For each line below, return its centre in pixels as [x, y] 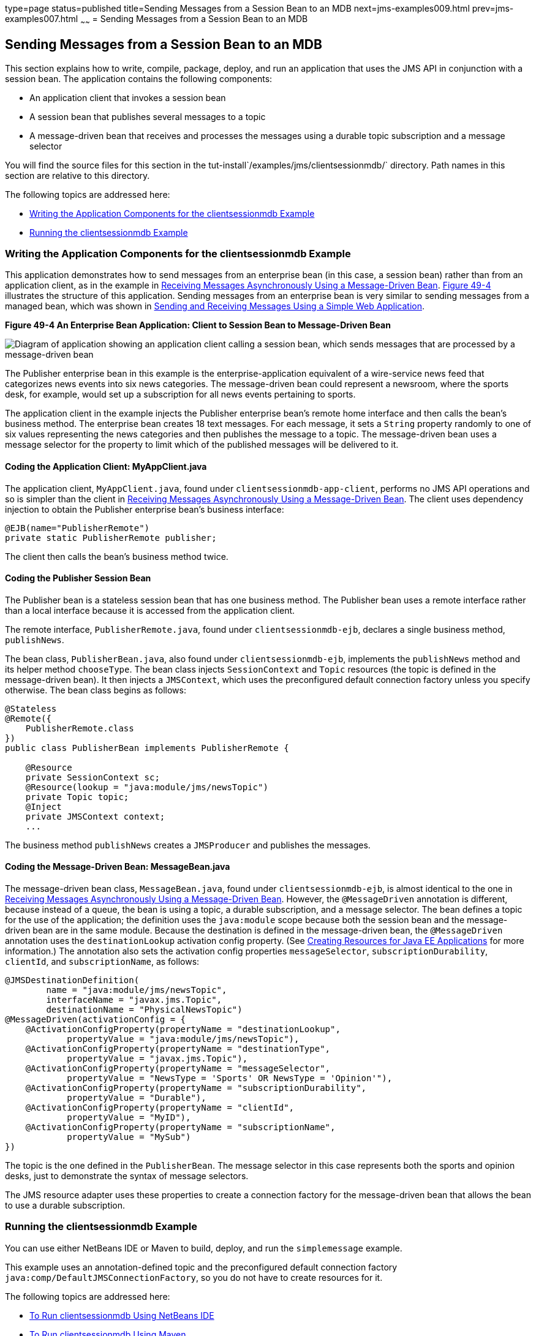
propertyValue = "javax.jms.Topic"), [157, 1059]
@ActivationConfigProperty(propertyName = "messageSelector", [178, 1069]
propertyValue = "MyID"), [129, 1118]
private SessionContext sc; [92, 777]
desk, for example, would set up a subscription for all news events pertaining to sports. [180, 394]
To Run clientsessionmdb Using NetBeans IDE [122, 1315]
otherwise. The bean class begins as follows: [96, 690]
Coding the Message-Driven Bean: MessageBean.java [118, 867]
